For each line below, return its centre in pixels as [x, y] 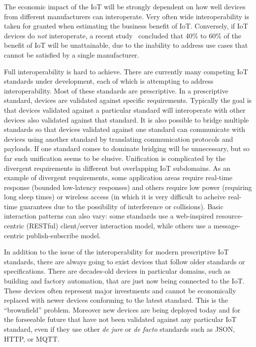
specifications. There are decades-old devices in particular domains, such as [117, 271]
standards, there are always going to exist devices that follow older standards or [125, 261]
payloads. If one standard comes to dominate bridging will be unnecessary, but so [127, 148]
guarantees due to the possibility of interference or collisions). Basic [121, 206]
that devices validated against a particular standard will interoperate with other [125, 110]
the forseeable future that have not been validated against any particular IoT [120, 319]
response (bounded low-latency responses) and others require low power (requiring [128, 187]
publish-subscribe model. [64, 235]
